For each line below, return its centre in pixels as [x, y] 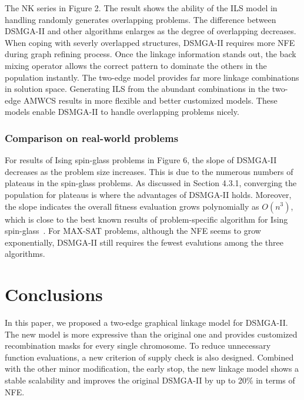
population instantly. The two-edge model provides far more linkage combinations [152, 77]
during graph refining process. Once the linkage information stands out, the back [151, 54]
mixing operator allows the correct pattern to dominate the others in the [136, 65]
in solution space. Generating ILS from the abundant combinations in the [137, 89]
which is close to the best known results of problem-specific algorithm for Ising [146, 219]
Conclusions [54, 294]
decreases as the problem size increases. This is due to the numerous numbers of [149, 171]
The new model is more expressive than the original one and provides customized [151, 334]
